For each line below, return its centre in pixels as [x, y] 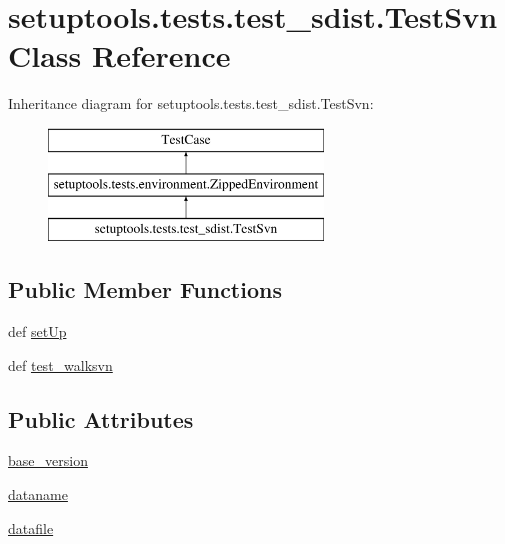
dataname [38, 494]
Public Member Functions [145, 289]
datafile [31, 527]
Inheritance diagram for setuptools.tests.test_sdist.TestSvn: [191, 103]
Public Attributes [101, 418]
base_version [48, 460]
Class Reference [119, 55]
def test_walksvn [60, 364]
